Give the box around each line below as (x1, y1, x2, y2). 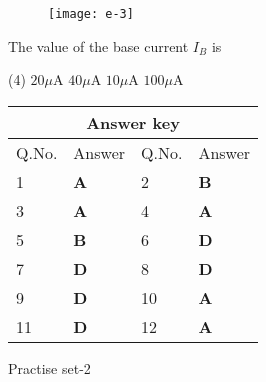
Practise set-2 (8, 357, 91, 378)
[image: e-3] (48, 7, 134, 21)
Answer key (86, 110, 180, 134)
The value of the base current (8, 35, 189, 56)
